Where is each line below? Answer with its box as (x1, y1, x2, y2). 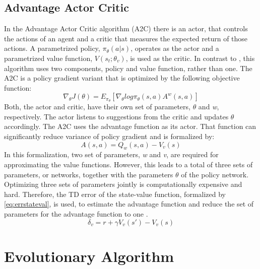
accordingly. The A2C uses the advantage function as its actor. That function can (4, 121, 256, 131)
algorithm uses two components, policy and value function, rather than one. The (4, 62, 252, 73)
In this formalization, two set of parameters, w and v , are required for (4, 149, 219, 160)
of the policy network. (181, 169, 249, 179)
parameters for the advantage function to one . (4, 208, 148, 219)
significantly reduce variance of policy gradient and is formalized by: (4, 131, 215, 141)
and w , (198, 101, 219, 112)
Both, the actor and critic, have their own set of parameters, (4, 101, 190, 112)
